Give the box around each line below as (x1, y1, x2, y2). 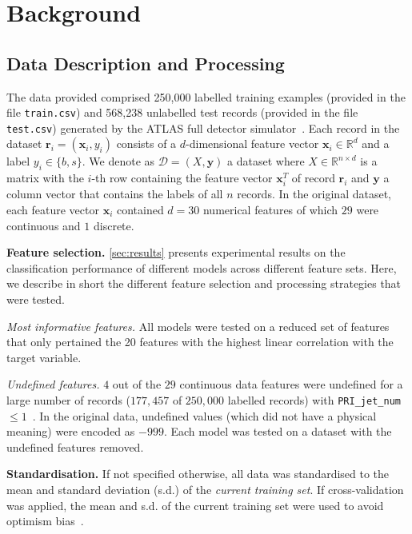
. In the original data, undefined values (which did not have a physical (32, 407, 377, 424)
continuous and (6, 217, 81, 233)
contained (116, 201, 164, 218)
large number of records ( (6, 391, 131, 408)
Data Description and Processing (6, 50, 285, 75)
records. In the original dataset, (237, 185, 391, 202)
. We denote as (82, 153, 155, 169)
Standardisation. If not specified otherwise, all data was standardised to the (6, 465, 390, 482)
